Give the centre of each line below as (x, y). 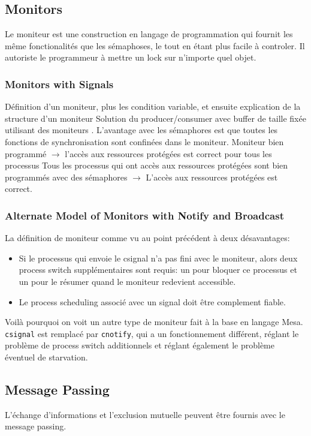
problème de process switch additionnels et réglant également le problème (140, 345)
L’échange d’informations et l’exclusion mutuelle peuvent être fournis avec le (145, 414)
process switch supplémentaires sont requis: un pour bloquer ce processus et (158, 270)
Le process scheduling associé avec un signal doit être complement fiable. (152, 301)
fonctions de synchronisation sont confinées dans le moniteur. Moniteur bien (144, 141)
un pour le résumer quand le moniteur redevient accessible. (127, 281)
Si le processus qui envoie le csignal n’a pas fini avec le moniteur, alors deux (158, 258)
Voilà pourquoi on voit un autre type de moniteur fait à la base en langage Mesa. (154, 322)
